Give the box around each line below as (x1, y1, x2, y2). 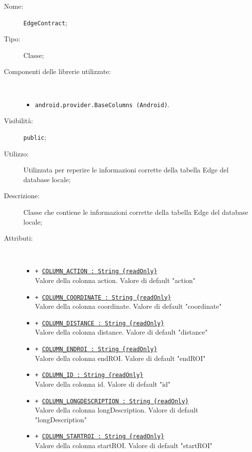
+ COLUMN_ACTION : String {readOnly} (35, 268, 157, 275)
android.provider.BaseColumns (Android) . (35, 99, 170, 109)
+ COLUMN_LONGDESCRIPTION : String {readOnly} (35, 397, 189, 405)
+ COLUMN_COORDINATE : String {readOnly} (35, 294, 171, 301)
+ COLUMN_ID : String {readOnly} (35, 372, 143, 379)
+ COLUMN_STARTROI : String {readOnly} (35, 433, 164, 440)
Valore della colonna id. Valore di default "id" (35, 378, 171, 389)
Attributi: (4, 233, 33, 243)
